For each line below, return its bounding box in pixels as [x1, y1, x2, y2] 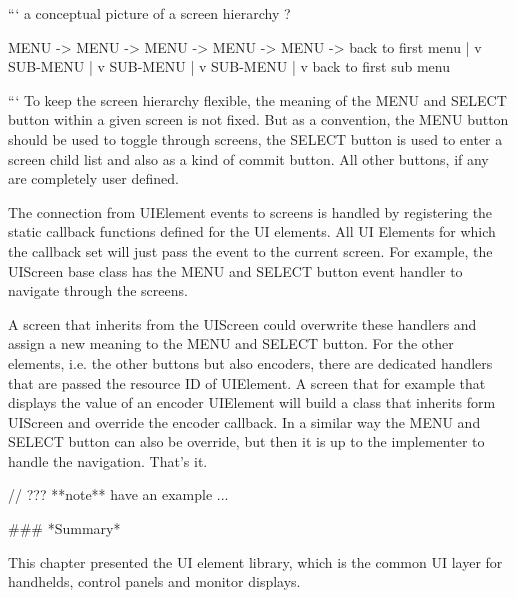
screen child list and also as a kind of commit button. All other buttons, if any [8, 148, 489, 169]
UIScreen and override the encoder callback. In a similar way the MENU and [8, 411, 481, 432]
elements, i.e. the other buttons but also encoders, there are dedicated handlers [8, 352, 493, 373]
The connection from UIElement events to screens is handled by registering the [8, 201, 493, 222]
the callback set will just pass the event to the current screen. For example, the [8, 240, 493, 261]
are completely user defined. [8, 168, 179, 189]
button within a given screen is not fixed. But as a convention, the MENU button [8, 109, 509, 130]
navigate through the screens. [8, 280, 188, 301]
